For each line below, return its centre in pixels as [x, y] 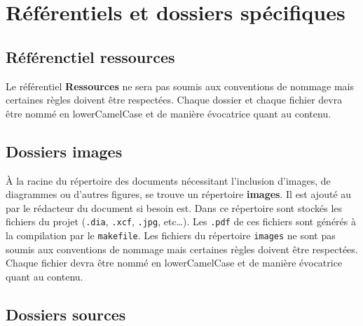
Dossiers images [64, 151]
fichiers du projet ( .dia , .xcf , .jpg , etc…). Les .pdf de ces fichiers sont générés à [181, 221]
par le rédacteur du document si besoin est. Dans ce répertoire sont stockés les [174, 207]
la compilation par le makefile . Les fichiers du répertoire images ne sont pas [171, 235]
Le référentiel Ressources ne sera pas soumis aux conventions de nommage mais [180, 86]
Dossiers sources [66, 314]
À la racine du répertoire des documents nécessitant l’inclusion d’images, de [168, 180]
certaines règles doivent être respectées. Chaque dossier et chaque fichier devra [174, 100]
